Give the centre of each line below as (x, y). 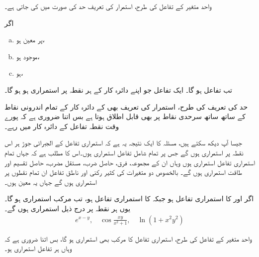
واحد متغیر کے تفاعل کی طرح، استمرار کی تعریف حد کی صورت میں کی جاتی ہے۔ (108, 6)
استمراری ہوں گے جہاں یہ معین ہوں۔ (51, 182)
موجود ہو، (28, 56)
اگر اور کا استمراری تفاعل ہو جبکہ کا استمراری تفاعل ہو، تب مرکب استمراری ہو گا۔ (129, 198)
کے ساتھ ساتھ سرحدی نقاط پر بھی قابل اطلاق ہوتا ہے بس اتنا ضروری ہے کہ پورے (125, 116)
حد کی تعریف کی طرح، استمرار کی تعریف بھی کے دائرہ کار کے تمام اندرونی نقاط (126, 106)
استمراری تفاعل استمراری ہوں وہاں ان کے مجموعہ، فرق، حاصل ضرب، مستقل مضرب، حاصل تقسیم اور (130, 162)
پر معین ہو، (30, 40)
